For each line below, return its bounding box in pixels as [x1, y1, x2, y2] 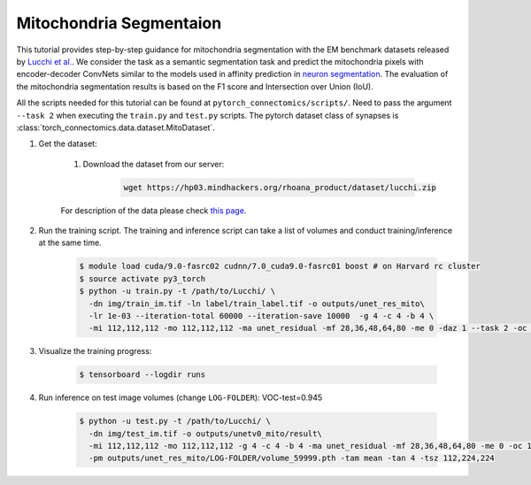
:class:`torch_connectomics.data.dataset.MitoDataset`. [16, 122, 216, 133]
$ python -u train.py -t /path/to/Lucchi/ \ [79, 286, 276, 296]
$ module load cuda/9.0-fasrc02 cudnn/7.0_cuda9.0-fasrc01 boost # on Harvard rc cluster [79, 261, 481, 272]
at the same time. [38, 237, 102, 248]
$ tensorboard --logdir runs [79, 370, 206, 380]
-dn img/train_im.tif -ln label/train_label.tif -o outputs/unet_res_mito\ [88, 298, 425, 309]
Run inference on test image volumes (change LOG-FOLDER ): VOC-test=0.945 [38, 392, 323, 403]
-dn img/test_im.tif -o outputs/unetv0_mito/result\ [88, 428, 322, 438]
